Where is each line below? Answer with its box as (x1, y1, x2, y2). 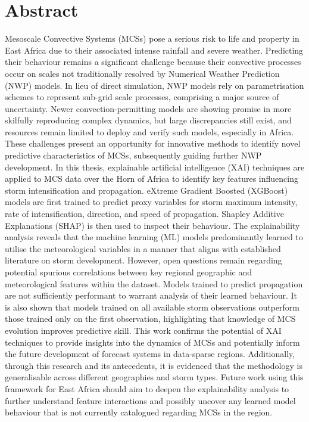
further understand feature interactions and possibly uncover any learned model (5, 394, 296, 407)
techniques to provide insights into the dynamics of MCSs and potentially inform (5, 336, 300, 348)
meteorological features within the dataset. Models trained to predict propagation (5, 277, 303, 290)
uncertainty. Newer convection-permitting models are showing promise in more (5, 102, 292, 114)
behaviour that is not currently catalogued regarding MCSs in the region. (5, 406, 273, 418)
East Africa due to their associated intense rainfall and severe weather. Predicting (5, 44, 304, 56)
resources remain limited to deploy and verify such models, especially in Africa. (5, 125, 294, 138)
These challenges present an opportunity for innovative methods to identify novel (5, 137, 301, 150)
